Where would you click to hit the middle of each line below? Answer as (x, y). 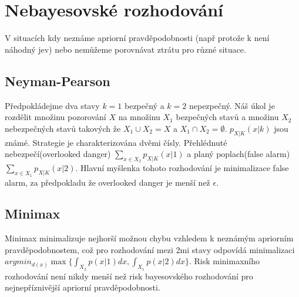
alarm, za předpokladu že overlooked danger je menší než (107, 182)
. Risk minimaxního (224, 261)
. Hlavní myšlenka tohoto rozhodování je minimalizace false (182, 168)
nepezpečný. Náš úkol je (232, 105)
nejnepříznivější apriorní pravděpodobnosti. (83, 287)
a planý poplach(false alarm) (238, 154)
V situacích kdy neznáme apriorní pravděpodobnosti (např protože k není (137, 38)
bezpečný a (145, 105)
